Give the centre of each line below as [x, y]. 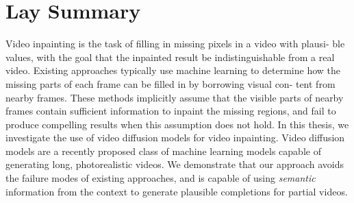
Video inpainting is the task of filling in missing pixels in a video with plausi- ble [175, 44]
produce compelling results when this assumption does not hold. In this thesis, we [177, 124]
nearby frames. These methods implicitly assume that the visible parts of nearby [175, 97]
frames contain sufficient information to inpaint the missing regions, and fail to [171, 111]
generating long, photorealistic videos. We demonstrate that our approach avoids [175, 164]
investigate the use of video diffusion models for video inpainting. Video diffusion [175, 138]
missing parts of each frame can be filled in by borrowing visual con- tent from [170, 83]
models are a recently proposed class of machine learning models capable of [163, 151]
